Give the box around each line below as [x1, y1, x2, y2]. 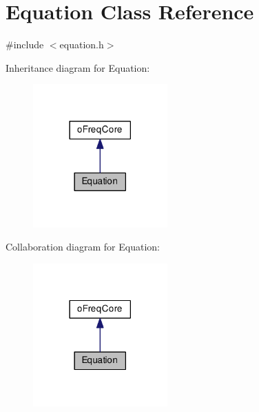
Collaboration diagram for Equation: [6, 239, 160, 254]
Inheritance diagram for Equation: [6, 60, 150, 75]
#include [6, 37, 44, 52]
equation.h [59, 37, 104, 52]
